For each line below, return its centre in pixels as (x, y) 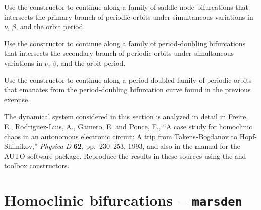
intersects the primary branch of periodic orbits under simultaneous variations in (129, 16)
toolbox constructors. (37, 166)
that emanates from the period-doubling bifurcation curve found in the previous (127, 90)
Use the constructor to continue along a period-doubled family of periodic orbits (128, 80)
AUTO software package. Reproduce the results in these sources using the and (125, 155)
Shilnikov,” (21, 146)
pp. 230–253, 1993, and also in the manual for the (163, 146)
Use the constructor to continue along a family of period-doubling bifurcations (125, 43)
